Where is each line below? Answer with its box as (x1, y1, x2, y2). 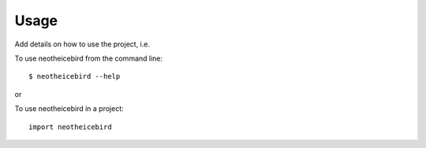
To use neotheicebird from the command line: (14, 54, 163, 63)
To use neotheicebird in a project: (14, 104, 124, 113)
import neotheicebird (28, 122, 112, 131)
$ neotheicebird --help (28, 72, 121, 81)
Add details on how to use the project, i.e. (14, 39, 150, 49)
